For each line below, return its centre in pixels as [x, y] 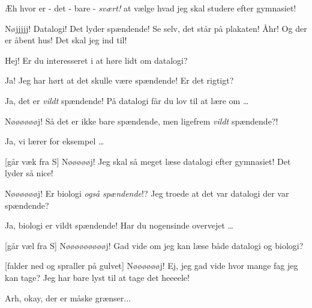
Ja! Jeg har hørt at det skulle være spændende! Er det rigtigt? [119, 80]
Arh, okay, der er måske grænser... [68, 297]
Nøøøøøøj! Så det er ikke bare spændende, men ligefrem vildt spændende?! [142, 121]
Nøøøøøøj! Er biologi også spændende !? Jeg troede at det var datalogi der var [147, 193]
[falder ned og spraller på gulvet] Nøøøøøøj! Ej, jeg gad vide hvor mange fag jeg [151, 266]
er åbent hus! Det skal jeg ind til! [66, 40]
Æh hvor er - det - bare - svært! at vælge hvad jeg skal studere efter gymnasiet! [151, 8]
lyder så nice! [29, 173]
